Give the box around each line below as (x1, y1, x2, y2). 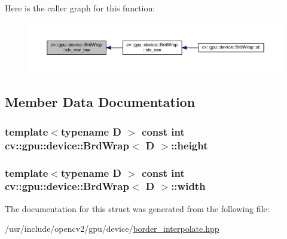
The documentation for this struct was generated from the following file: (5, 202, 270, 215)
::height (171, 137, 208, 152)
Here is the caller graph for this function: (5, 2, 155, 14)
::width (171, 179, 206, 194)
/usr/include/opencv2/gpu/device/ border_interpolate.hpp (5, 222, 219, 235)
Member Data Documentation (5, 93, 196, 111)
